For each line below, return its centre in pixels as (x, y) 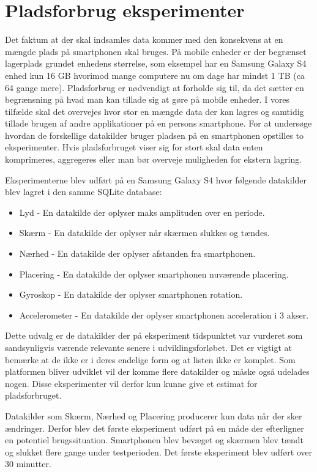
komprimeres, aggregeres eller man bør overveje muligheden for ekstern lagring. (154, 159)
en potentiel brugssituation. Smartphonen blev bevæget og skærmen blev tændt (155, 440)
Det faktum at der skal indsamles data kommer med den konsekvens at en (144, 39)
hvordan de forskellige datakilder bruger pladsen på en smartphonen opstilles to (154, 135)
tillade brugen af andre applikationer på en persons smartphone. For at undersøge (158, 123)
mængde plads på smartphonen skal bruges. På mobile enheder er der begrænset (156, 51)
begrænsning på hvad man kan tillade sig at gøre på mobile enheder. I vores (147, 99)
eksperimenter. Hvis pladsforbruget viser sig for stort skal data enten (134, 147)
